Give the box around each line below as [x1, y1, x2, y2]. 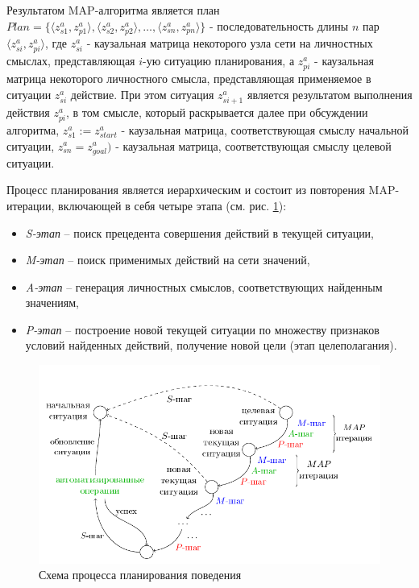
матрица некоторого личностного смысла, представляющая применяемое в [6, 70, 371, 87]
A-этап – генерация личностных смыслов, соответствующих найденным [25, 278, 383, 295]
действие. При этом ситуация [70, 85, 214, 102]
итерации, [6, 197, 55, 213]
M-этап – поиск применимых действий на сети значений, [25, 251, 310, 268]
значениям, [25, 294, 79, 311]
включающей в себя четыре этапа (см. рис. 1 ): [58, 197, 287, 213]
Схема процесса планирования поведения [39, 566, 242, 583]
